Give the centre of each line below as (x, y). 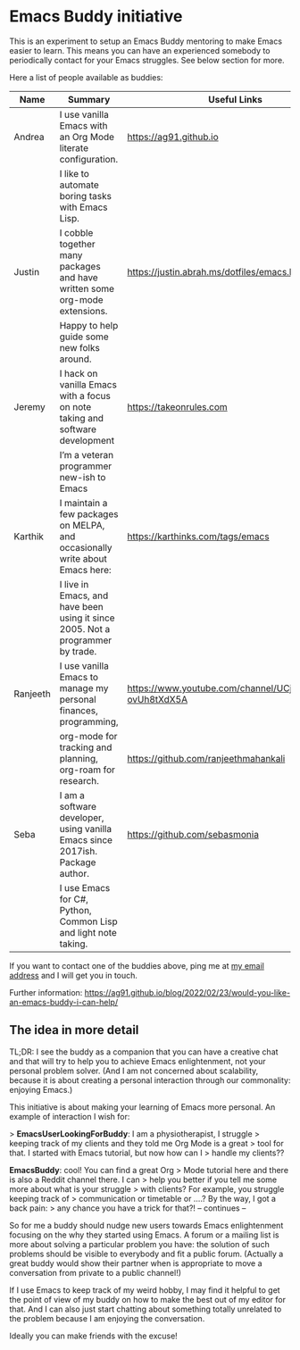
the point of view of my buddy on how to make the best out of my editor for (147, 1299)
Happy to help (89, 325)
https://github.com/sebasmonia (193, 834)
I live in (74, 584)
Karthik (29, 536)
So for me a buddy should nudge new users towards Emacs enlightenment (146, 1225)
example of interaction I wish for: (70, 1116)
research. (79, 780)
